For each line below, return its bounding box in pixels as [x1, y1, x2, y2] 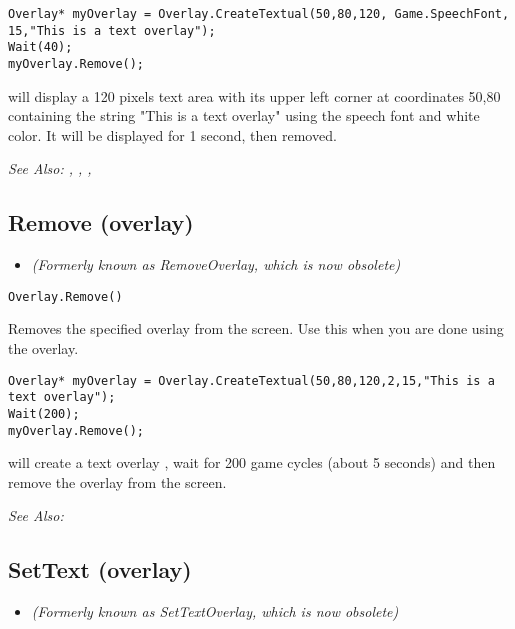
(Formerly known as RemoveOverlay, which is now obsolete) [31, 254, 401, 275]
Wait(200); [8, 406, 80, 421]
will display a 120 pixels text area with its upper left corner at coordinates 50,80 [8, 85, 501, 106]
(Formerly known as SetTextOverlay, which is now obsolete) [31, 601, 399, 622]
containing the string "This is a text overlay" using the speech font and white [8, 105, 480, 126]
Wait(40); [8, 40, 73, 55]
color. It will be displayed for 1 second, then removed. [8, 124, 337, 145]
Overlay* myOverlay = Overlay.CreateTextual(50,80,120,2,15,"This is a [8, 373, 495, 388]
